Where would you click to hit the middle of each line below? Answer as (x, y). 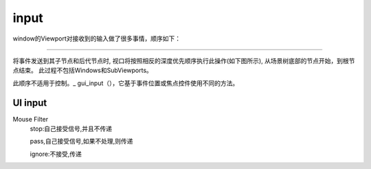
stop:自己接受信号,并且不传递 (71, 129)
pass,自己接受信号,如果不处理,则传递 (81, 142)
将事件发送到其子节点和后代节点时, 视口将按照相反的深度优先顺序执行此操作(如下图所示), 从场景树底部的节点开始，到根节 (184, 60)
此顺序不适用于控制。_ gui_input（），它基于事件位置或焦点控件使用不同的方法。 (126, 83)
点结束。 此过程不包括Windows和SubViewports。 (82, 70)
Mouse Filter (30, 119)
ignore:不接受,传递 (56, 154)
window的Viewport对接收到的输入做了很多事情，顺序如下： (97, 38)
